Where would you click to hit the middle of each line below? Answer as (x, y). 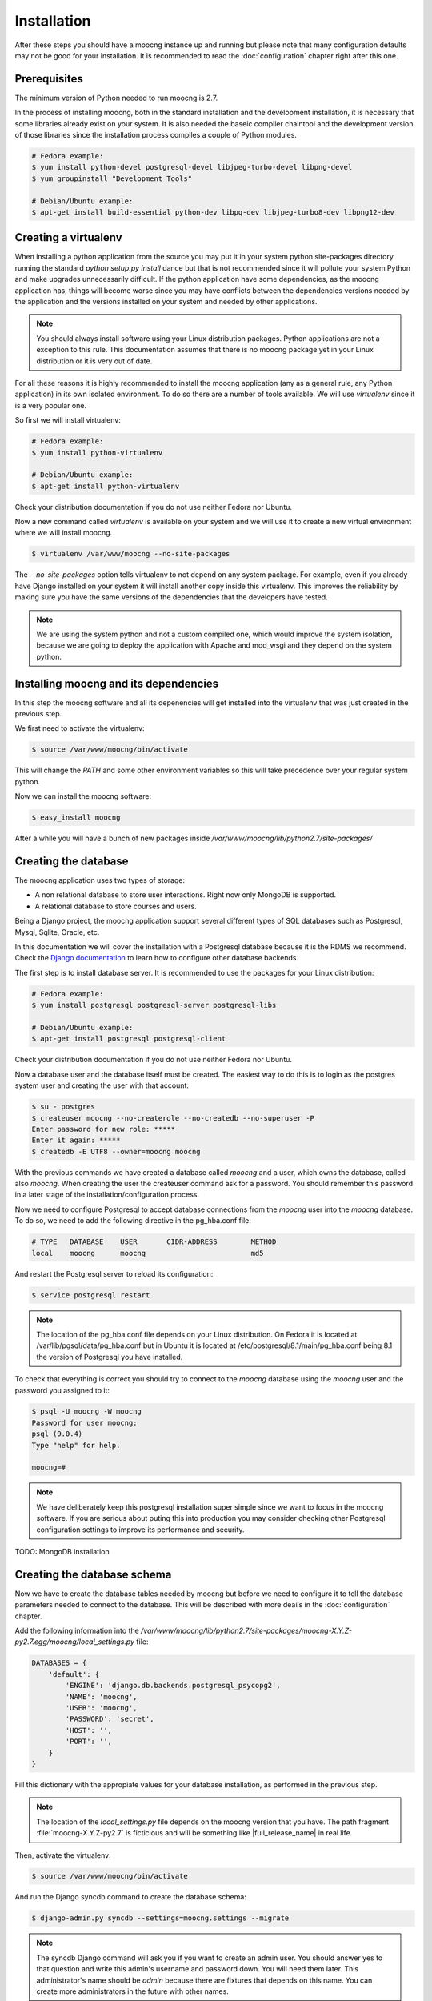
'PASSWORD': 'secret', (110, 1719)
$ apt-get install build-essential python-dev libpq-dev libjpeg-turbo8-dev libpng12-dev (213, 212)
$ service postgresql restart (91, 1295)
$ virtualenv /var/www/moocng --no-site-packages (131, 554)
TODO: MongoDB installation (62, 1551)
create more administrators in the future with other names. (133, 1991)
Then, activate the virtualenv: (63, 1855)
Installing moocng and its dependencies (117, 683)
